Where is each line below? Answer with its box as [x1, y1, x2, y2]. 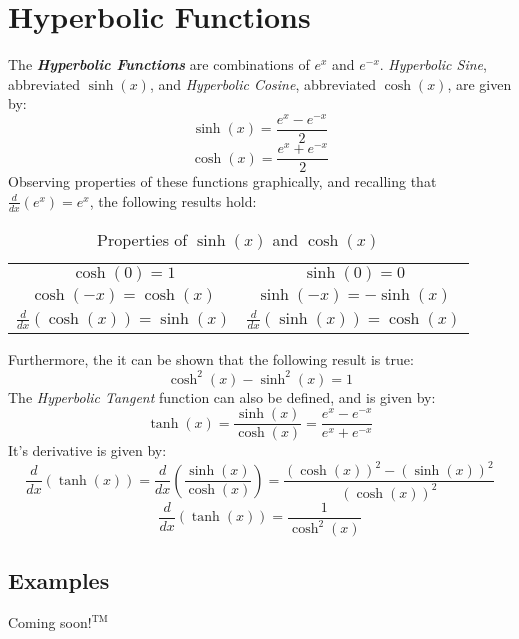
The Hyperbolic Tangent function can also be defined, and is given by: [8, 386, 436, 407]
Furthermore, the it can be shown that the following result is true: [8, 349, 414, 370]
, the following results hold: [89, 190, 257, 211]
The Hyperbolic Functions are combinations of [8, 54, 310, 75]
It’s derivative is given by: [8, 440, 167, 461]
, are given [447, 73, 512, 94]
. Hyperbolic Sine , [379, 54, 487, 75]
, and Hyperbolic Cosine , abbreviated [149, 73, 376, 94]
